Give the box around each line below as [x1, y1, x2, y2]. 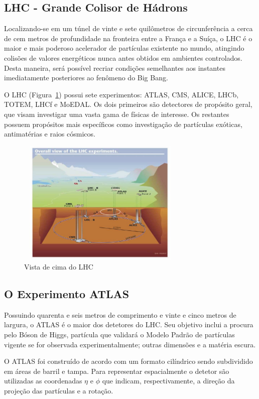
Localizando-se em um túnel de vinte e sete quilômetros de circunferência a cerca [4, 23, 253, 34]
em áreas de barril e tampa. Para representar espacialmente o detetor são [4, 365, 229, 376]
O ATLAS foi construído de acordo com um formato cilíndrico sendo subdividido [4, 356, 253, 366]
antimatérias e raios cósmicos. [4, 128, 95, 139]
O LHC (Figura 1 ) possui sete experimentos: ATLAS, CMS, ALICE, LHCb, [4, 89, 239, 99]
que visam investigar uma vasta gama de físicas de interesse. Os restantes [4, 108, 229, 119]
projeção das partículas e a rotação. [4, 385, 113, 396]
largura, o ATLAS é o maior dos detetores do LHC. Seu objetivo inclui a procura [4, 319, 253, 330]
